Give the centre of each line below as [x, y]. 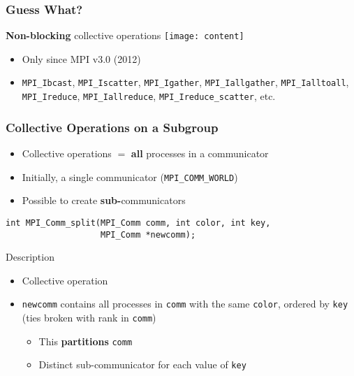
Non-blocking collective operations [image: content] [125, 35]
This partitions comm [86, 341]
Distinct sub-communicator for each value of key [142, 364]
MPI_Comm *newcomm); [148, 234]
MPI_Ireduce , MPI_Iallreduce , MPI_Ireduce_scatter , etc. [149, 96]
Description [30, 257]
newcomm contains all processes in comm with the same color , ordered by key [185, 304]
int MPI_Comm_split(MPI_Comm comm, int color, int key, [138, 223]
